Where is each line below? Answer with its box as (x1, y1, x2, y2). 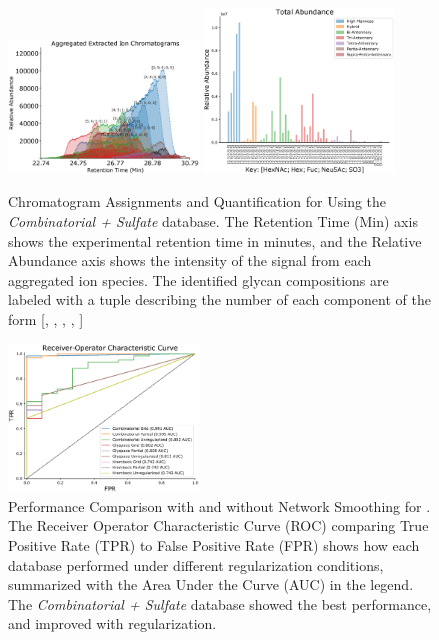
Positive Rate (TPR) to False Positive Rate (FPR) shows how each (8, 535, 420, 556)
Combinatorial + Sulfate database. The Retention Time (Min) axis (8, 211, 418, 232)
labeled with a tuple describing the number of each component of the (8, 289, 431, 310)
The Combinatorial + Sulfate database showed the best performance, (8, 593, 432, 614)
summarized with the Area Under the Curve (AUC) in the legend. (8, 574, 414, 595)
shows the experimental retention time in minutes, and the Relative (8, 230, 422, 251)
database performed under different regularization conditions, (8, 554, 384, 575)
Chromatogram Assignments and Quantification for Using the (8, 191, 387, 212)
